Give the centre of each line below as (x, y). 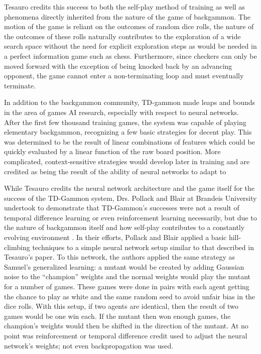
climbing (17, 247)
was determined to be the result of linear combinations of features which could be (129, 141)
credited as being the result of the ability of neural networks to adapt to (115, 171)
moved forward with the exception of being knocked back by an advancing (118, 66)
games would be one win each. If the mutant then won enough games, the (117, 316)
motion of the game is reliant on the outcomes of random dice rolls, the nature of (129, 26)
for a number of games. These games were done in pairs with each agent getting (127, 286)
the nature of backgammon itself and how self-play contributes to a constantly (124, 227)
